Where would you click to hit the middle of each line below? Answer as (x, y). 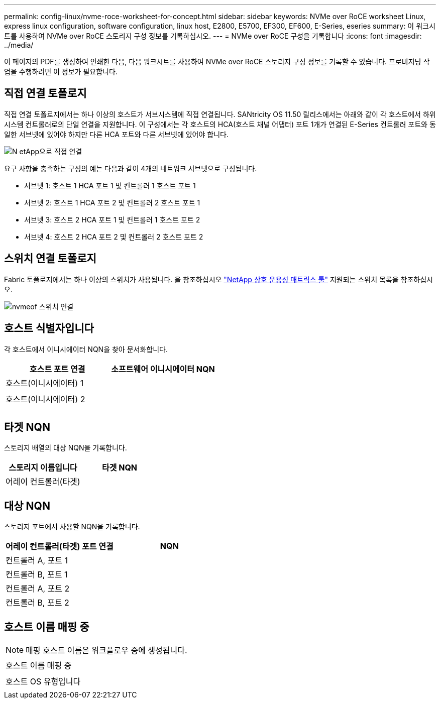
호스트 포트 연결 (57, 369)
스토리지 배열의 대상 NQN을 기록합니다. (66, 448)
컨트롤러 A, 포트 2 (38, 589)
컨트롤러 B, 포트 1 (37, 575)
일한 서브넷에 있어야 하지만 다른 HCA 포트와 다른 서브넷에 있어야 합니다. (116, 134)
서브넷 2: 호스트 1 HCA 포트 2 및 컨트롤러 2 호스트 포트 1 (112, 202)
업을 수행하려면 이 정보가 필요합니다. (61, 72)
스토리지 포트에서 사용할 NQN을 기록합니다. (72, 527)
